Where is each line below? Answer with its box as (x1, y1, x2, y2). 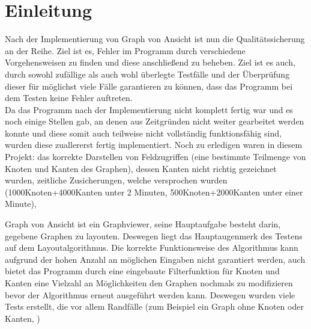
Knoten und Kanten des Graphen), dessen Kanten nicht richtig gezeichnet (5, 162, 277, 174)
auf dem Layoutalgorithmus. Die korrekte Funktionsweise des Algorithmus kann (5, 241, 298, 254)
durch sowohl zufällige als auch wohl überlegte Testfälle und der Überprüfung (5, 67, 290, 80)
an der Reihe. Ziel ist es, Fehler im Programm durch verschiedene (5, 44, 246, 57)
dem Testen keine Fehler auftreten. (5, 91, 133, 104)
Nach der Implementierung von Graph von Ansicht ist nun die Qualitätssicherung (5, 32, 305, 45)
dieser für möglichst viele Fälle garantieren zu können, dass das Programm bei (5, 79, 293, 92)
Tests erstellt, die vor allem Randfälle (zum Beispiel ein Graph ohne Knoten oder (5, 300, 304, 313)
